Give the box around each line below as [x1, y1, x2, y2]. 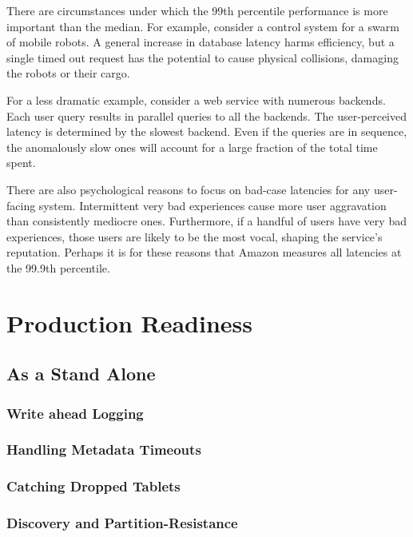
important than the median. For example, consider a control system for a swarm [6, 18, 399, 34]
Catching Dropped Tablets [6, 476, 181, 496]
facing [6, 197, 36, 213]
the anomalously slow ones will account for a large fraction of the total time [6, 138, 378, 155]
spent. [6, 154, 36, 171]
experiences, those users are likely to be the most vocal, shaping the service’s [6, 228, 383, 245]
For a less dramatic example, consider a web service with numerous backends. [6, 91, 386, 108]
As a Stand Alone [6, 361, 156, 386]
